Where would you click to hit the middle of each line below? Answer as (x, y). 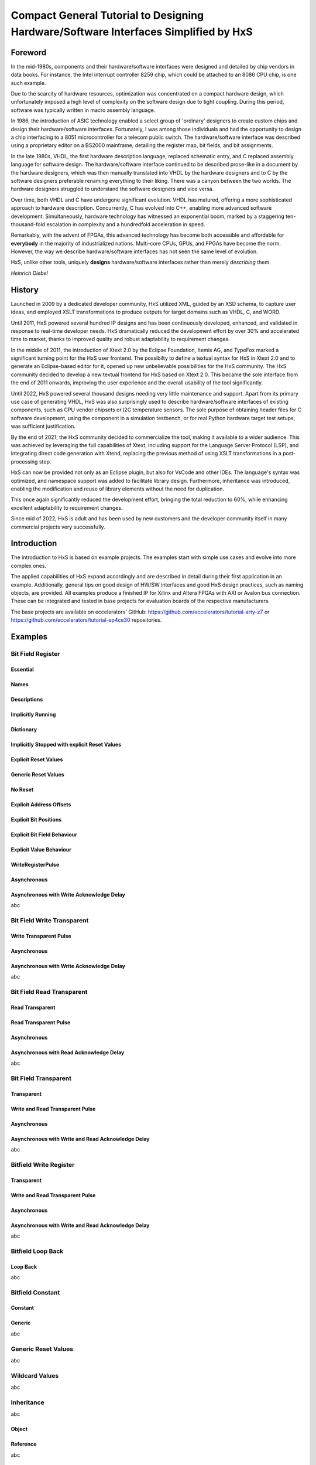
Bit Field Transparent (41, 1078)
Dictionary (24, 729)
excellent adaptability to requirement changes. (67, 507)
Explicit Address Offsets (41, 804)
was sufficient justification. (43, 426)
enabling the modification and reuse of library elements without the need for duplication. (118, 489)
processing (24, 461)
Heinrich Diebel (29, 273)
